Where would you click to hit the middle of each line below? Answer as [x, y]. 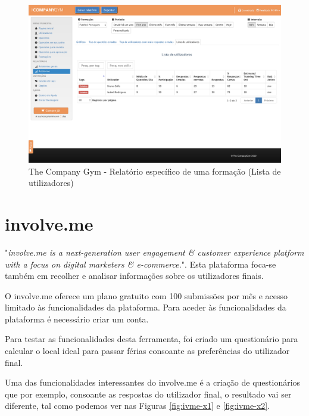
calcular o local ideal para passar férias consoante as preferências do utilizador [147, 351]
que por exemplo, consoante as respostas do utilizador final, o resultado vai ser [148, 394]
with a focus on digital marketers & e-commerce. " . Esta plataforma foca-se [141, 264]
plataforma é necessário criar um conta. [77, 319]
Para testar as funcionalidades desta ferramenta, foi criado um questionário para [152, 339]
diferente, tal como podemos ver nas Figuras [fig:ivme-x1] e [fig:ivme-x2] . [138, 406]
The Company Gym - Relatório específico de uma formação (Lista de [155, 171]
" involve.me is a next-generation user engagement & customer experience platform [154, 252]
